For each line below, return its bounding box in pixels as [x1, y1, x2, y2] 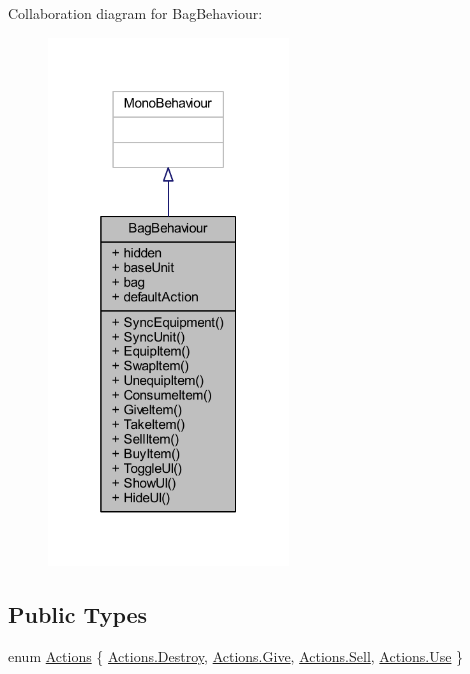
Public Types [8, 599, 148, 630]
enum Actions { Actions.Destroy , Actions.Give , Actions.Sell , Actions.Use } [8, 646, 464, 666]
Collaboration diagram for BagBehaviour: [8, 3, 263, 23]
